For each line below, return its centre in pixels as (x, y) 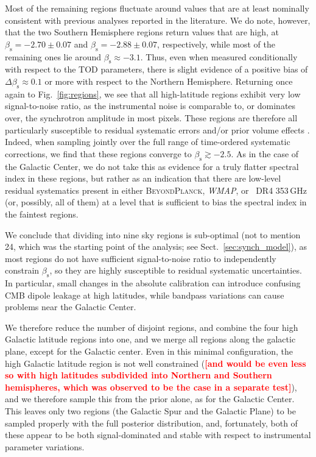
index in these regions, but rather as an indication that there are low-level (143, 178)
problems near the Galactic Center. (71, 307)
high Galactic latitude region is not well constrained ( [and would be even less (156, 363)
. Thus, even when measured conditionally (219, 56)
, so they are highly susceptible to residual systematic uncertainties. (176, 270)
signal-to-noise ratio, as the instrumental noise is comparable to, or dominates (150, 106)
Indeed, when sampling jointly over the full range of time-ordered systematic (148, 142)
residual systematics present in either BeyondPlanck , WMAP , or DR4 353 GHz (156, 190)
